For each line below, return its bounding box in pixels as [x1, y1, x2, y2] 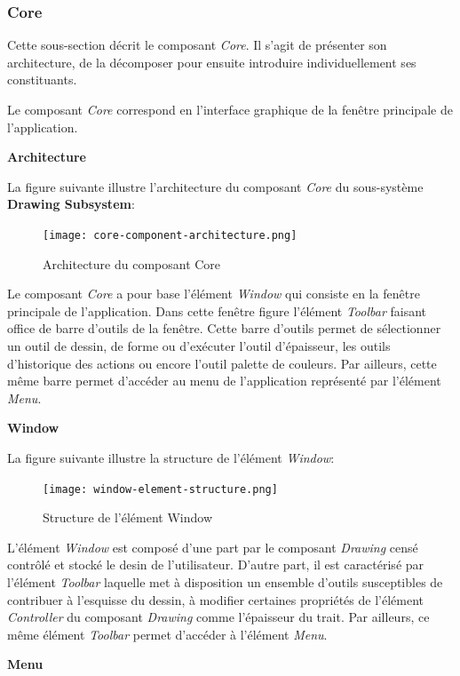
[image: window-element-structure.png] [43, 482, 278, 496]
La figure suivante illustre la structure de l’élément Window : [7, 448, 335, 466]
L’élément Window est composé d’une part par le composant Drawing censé [7, 537, 418, 556]
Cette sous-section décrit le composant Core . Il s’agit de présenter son [7, 36, 387, 54]
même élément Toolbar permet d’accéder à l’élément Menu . [7, 624, 328, 643]
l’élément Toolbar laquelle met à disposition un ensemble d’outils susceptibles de [7, 573, 443, 591]
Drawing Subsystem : [7, 195, 135, 213]
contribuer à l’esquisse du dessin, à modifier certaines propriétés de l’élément [7, 590, 424, 608]
